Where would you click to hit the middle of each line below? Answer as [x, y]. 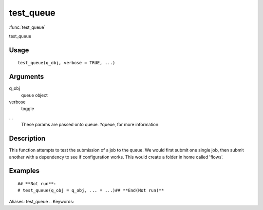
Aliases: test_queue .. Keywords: [41, 201]
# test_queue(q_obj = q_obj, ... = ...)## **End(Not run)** [91, 191]
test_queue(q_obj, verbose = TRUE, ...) [66, 63]
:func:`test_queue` [27, 27]
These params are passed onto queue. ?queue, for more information [90, 125]
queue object [35, 95]
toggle [28, 109]
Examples [24, 171]
